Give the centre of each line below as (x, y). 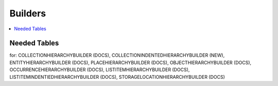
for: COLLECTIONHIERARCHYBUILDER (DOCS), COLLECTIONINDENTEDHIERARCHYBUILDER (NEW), (117, 55)
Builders (28, 13)
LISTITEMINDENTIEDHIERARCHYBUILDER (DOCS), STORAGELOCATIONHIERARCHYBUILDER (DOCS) (117, 77)
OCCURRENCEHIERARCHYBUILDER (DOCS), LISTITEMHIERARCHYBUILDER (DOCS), (100, 70)
